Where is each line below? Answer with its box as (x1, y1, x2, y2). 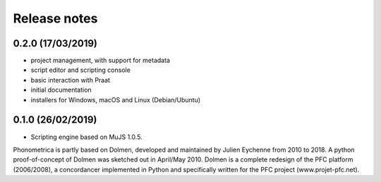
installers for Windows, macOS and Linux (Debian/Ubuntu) (30, 95, 201, 104)
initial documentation (30, 85, 92, 95)
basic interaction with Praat (30, 75, 111, 84)
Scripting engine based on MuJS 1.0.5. (30, 133, 143, 141)
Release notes (13, 11, 98, 26)
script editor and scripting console (30, 66, 131, 74)
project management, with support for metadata (30, 56, 171, 65)
